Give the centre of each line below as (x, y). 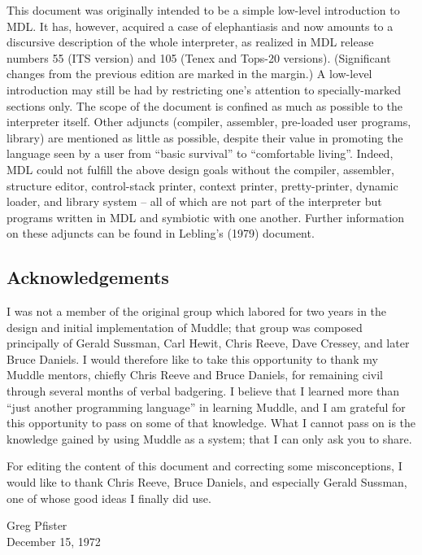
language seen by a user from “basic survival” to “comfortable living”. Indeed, (200, 153)
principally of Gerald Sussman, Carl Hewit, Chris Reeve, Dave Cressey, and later (208, 343)
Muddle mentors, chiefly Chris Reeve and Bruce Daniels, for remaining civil (195, 375)
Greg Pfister (37, 525)
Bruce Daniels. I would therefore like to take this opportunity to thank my (192, 358)
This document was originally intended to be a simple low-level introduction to (203, 10)
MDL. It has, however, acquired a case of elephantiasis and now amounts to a (200, 26)
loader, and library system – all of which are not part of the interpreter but (194, 201)
